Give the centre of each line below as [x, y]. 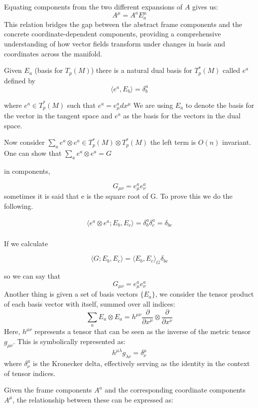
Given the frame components [48, 390]
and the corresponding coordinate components [175, 390]
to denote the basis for [220, 105]
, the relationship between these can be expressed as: [93, 399]
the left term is [173, 142]
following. [19, 205]
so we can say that [32, 276]
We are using [153, 105]
